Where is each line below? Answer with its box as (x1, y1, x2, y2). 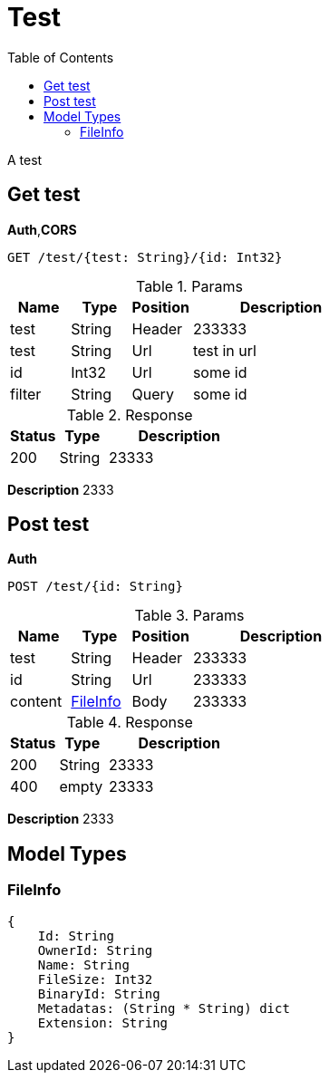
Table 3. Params (134, 606, 245, 625)
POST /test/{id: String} (7, 579, 183, 594)
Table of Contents (7, 49, 114, 65)
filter (10, 384, 42, 403)
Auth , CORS (7, 221, 77, 237)
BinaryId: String (37, 986, 160, 1001)
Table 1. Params (135, 276, 243, 295)
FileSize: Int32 (37, 971, 153, 987)
